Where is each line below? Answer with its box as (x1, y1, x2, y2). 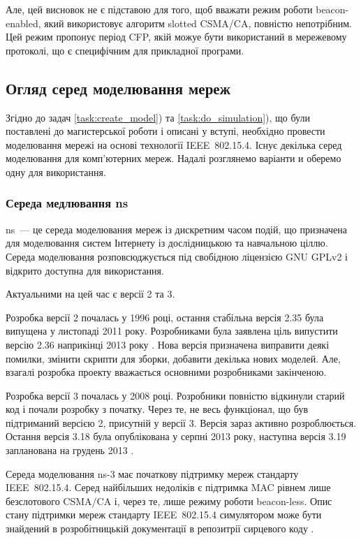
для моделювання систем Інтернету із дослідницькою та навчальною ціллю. (6, 235, 328, 250)
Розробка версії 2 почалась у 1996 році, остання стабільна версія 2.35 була (6, 309, 324, 324)
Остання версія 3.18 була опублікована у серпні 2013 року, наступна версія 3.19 (6, 429, 346, 444)
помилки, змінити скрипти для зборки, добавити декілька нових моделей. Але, (6, 351, 341, 365)
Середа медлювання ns (6, 194, 128, 212)
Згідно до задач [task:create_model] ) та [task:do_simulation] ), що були (6, 110, 310, 124)
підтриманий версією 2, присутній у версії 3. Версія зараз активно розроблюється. (6, 415, 357, 430)
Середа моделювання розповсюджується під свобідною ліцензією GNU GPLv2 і (6, 249, 348, 263)
